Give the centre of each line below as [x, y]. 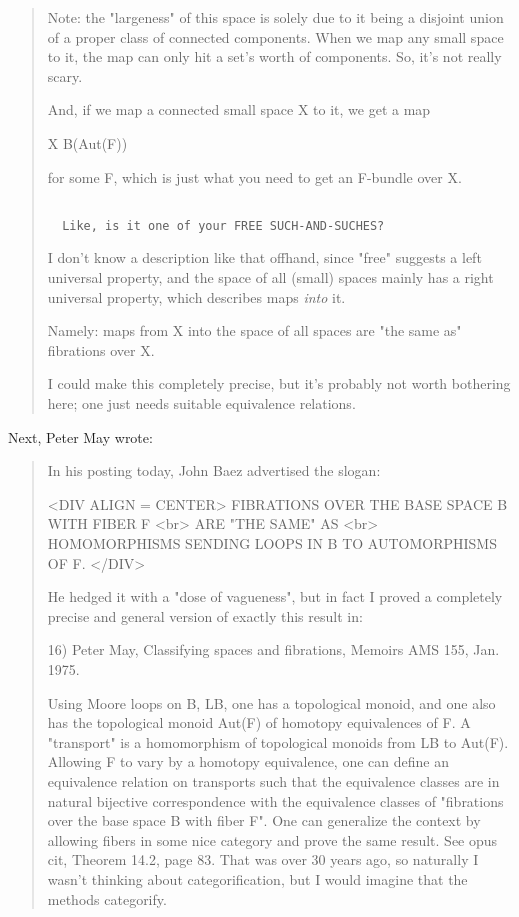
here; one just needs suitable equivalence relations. [201, 403]
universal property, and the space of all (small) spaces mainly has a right [270, 277]
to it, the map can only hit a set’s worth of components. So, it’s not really [274, 56]
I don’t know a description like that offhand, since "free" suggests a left [264, 257]
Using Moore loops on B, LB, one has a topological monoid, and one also [271, 702]
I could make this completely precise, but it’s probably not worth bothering [279, 383]
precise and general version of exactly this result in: [205, 615]
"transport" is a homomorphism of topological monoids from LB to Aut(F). [278, 741]
